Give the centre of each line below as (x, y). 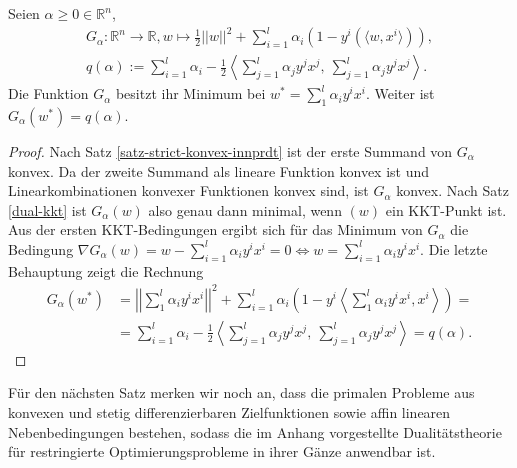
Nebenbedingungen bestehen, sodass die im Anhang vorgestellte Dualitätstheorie (255, 431)
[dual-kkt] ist (47, 209)
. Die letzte (454, 248)
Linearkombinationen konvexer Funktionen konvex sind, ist (188, 190)
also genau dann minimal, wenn (245, 209)
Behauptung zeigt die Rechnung (106, 270)
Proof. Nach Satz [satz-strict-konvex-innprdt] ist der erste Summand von (230, 150)
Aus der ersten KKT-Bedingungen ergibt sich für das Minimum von (215, 229)
